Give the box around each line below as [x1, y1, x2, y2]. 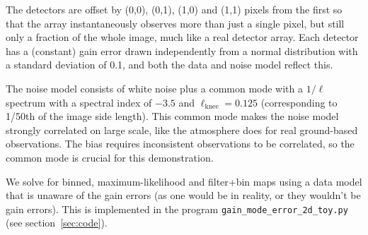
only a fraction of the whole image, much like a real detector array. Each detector [6, 30, 359, 44]
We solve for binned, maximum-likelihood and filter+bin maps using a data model [6, 174, 362, 188]
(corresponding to [260, 95, 338, 109]
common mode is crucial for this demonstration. [6, 150, 214, 164]
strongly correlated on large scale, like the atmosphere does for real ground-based [6, 122, 358, 137]
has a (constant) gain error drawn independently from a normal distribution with [6, 43, 358, 58]
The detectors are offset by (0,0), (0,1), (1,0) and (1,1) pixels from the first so [6, 2, 343, 16]
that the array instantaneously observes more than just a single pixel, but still [6, 16, 345, 30]
